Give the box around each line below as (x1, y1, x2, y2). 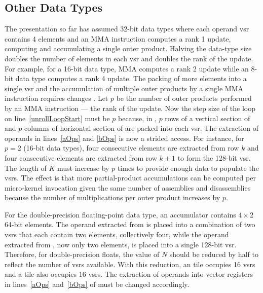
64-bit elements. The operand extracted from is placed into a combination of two (5, 219, 255, 230)
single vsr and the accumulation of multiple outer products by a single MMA (5, 83, 244, 93)
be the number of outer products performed (116, 93, 252, 103)
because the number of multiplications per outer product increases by (5, 192, 220, 203)
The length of (5, 162, 47, 173)
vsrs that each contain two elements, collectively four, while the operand (5, 229, 229, 240)
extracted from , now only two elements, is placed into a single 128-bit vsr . (5, 239, 237, 249)
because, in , (118, 113, 157, 123)
